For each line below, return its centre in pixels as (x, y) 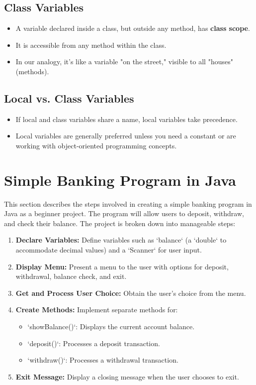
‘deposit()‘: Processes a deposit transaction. (94, 343)
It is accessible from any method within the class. (91, 45)
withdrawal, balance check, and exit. (71, 276)
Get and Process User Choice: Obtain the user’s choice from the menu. (131, 293)
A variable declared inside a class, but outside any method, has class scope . (133, 28)
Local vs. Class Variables (69, 98)
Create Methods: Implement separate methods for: (97, 310)
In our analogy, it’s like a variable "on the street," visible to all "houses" (124, 62)
